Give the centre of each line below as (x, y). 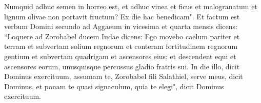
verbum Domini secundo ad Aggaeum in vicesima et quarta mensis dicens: (121, 26)
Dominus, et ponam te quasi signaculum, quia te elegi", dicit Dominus (114, 86)
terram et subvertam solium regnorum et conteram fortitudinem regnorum (121, 46)
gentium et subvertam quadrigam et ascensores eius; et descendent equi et (120, 56)
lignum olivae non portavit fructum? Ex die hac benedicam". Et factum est (122, 16)
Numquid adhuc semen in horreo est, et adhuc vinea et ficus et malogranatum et (131, 6)
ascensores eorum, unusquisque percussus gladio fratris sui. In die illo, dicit (122, 66)
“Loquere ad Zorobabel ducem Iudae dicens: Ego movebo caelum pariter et (122, 36)
